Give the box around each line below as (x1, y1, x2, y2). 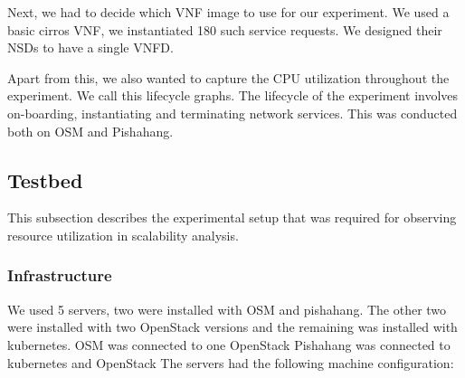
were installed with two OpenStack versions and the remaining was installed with (7, 317, 458, 336)
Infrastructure (7, 264, 112, 287)
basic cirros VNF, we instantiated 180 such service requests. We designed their (7, 20, 442, 39)
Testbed (7, 165, 83, 194)
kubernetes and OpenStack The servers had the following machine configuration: (7, 353, 454, 372)
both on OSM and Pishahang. (7, 121, 174, 140)
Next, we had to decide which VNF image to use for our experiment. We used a (7, 3, 450, 21)
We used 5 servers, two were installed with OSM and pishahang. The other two (7, 299, 447, 318)
